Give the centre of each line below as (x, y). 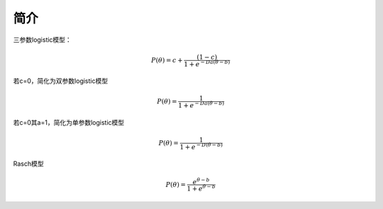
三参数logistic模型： (43, 40)
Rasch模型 (28, 164)
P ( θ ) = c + (167, 60)
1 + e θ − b (201, 188)
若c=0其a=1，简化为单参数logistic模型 (69, 122)
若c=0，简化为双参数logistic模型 (61, 81)
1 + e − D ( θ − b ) (201, 146)
